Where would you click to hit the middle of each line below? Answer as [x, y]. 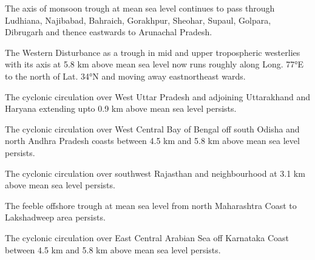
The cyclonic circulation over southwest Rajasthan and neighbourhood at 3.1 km [155, 173]
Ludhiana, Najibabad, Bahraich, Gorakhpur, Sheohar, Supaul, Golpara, [138, 20]
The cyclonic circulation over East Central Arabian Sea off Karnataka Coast [147, 237]
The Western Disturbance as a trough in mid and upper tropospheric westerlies [153, 52]
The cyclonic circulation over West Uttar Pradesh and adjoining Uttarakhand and [158, 96]
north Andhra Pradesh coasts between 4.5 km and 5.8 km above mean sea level [152, 141]
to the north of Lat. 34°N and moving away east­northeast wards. [125, 76]
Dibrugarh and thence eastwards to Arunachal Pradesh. [109, 32]
